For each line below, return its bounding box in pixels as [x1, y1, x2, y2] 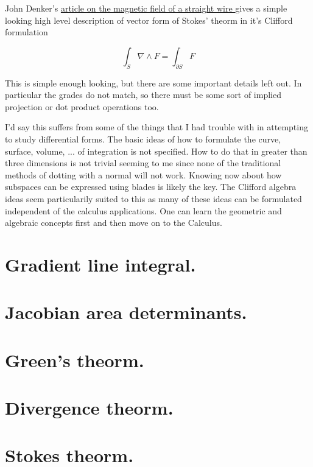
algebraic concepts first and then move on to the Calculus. [5, 216, 222, 229]
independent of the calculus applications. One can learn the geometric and [5, 204, 282, 217]
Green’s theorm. [5, 347, 144, 372]
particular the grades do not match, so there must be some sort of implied [5, 88, 281, 101]
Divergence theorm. [5, 395, 174, 420]
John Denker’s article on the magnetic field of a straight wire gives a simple [5, 2, 287, 14]
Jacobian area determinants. [5, 300, 247, 325]
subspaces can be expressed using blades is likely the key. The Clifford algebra [5, 180, 297, 193]
